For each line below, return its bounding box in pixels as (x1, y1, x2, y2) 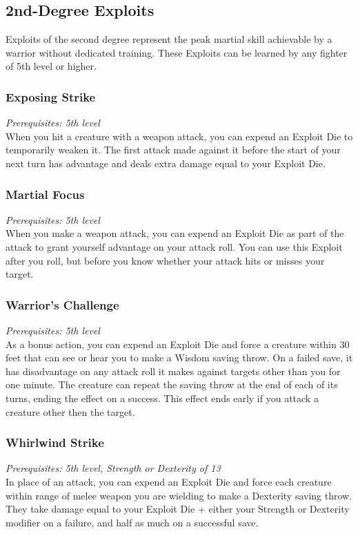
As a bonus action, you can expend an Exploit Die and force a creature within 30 (6, 336, 350, 351)
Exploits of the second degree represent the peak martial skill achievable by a (6, 32, 332, 46)
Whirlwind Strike (6, 434, 104, 451)
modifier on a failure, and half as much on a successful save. (6, 515, 259, 529)
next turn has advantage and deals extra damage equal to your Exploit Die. (6, 155, 326, 170)
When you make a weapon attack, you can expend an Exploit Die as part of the (6, 226, 344, 240)
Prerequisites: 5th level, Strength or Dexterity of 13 (6, 461, 221, 475)
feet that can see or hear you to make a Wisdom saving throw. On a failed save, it (6, 350, 353, 365)
